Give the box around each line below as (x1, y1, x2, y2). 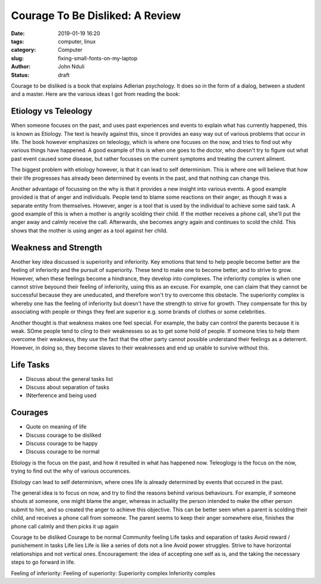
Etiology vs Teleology (11, 106, 93, 116)
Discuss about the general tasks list (26, 375, 113, 382)
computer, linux (58, 38, 96, 45)
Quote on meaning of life (26, 423, 87, 430)
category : (11, 46, 36, 54)
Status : (11, 71, 30, 79)
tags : (11, 38, 24, 45)
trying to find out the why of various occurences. (11, 467, 131, 474)
